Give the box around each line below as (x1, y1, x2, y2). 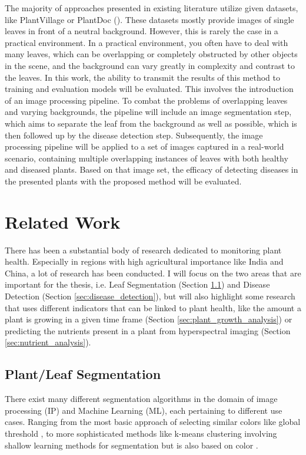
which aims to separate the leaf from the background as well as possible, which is (5, 117, 297, 129)
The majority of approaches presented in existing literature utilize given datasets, (5, 2, 298, 14)
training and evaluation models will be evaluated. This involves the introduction (5, 83, 294, 95)
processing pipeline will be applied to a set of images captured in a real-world (5, 140, 284, 153)
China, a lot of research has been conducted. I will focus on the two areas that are (5, 266, 301, 279)
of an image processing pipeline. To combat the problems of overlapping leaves (5, 94, 288, 106)
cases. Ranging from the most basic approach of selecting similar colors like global (5, 416, 301, 428)
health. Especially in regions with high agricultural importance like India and (5, 255, 284, 268)
